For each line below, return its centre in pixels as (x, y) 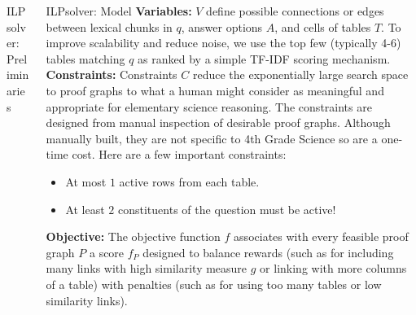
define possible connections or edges (295, 11)
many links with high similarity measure (147, 268)
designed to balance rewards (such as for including (268, 252)
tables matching (85, 58)
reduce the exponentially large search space (300, 74)
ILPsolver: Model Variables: (119, 11)
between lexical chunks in (109, 26)
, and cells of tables (323, 26)
